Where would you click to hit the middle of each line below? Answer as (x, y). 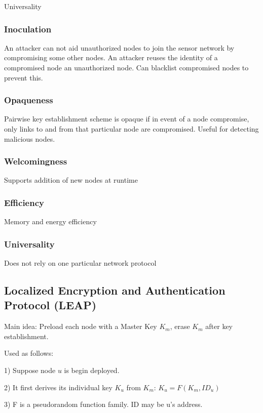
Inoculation (28, 29)
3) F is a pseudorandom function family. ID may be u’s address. (103, 404)
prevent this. (24, 77)
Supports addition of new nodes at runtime (71, 180)
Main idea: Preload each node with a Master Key (81, 326)
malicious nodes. (30, 138)
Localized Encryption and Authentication (115, 290)
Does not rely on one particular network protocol (80, 263)
